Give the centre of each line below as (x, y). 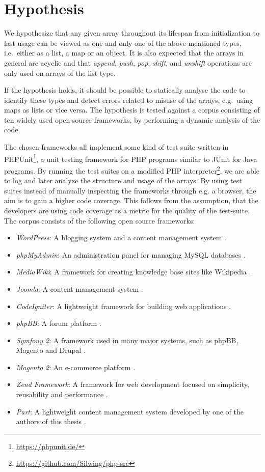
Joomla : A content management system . (79, 288)
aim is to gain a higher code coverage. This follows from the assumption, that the (131, 200)
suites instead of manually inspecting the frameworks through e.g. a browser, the (130, 190)
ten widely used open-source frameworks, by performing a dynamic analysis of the (132, 119)
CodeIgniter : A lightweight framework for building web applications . (124, 306)
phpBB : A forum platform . (59, 323)
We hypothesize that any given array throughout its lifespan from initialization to (132, 33)
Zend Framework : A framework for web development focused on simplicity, (132, 384)
